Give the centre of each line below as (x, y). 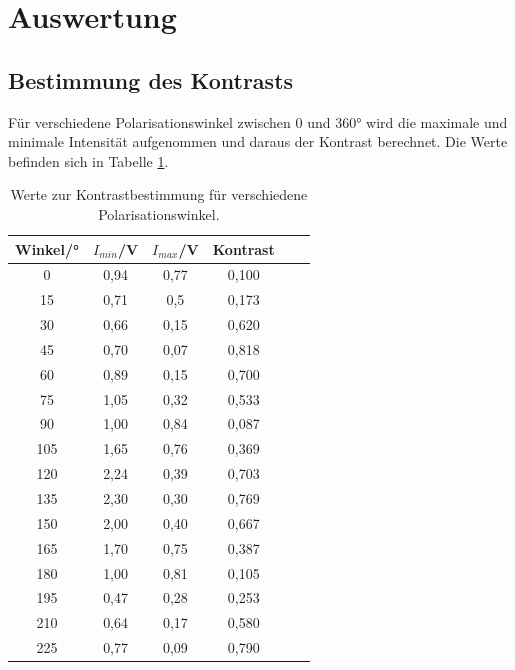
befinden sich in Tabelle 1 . (88, 160)
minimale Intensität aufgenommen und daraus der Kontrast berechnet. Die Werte (258, 141)
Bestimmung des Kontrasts (151, 79)
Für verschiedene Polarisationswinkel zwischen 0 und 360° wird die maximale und (258, 121)
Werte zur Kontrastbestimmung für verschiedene (159, 194)
